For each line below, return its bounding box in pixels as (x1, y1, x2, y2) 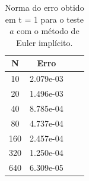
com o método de (17, 24, 80, 37)
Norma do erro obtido (5, 1, 84, 13)
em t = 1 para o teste (5, 13, 84, 25)
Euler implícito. (16, 36, 73, 48)
